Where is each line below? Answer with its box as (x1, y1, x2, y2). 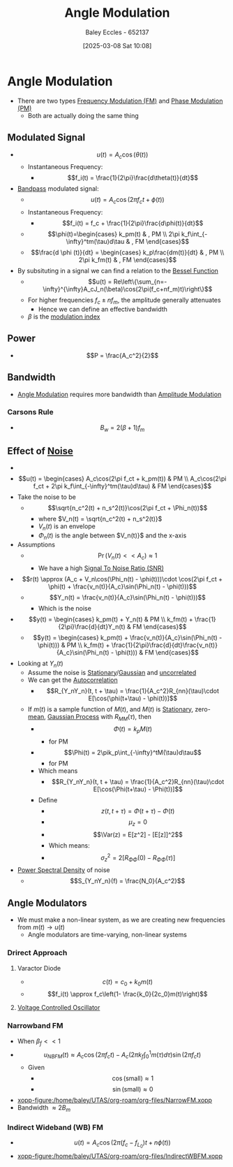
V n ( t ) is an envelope (38, 522, 96, 532)
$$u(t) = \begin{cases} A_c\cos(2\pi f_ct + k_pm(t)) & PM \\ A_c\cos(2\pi (18, 474, 227, 483)
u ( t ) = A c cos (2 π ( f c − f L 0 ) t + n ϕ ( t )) (74, 1138, 171, 1150)
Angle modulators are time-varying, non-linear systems (27, 931, 187, 939)
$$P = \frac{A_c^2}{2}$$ (86, 351, 159, 359)
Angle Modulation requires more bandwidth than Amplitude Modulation (17, 390, 222, 398)
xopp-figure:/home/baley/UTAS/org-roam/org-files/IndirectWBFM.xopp (17, 1152, 223, 1161)
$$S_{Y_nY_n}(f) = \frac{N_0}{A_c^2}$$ (70, 877, 186, 885)
